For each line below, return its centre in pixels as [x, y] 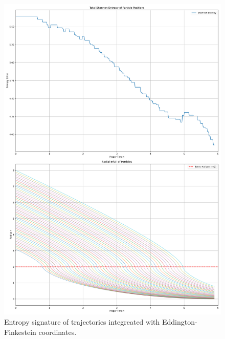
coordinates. [58, 332]
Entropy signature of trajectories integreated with [82, 321]
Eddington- [179, 321]
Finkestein [20, 332]
